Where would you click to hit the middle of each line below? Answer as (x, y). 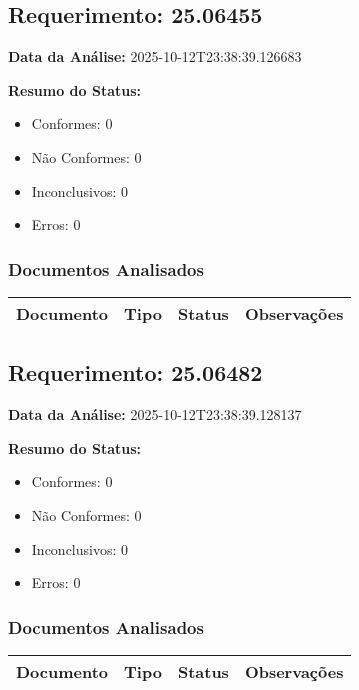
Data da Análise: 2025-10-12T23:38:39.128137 (155, 414)
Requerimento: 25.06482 (135, 372)
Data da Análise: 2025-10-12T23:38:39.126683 (155, 56)
